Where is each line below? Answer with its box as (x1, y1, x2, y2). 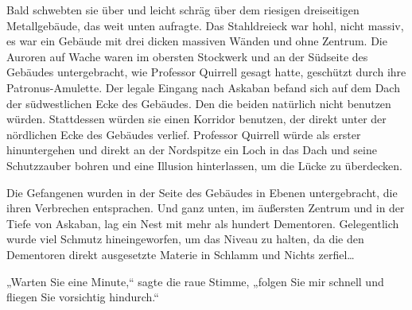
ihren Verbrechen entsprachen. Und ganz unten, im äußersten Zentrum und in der (6, 200, 405, 216)
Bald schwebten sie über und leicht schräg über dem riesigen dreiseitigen (6, 2, 360, 17)
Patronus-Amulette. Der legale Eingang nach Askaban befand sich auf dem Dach (6, 79, 400, 95)
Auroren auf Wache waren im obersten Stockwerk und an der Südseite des (6, 48, 368, 64)
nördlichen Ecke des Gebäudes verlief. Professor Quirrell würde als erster (6, 126, 361, 142)
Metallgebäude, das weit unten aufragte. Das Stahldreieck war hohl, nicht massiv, (6, 17, 404, 33)
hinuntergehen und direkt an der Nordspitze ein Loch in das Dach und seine (6, 141, 377, 158)
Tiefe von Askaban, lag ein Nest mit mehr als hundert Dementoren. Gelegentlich (6, 215, 399, 231)
